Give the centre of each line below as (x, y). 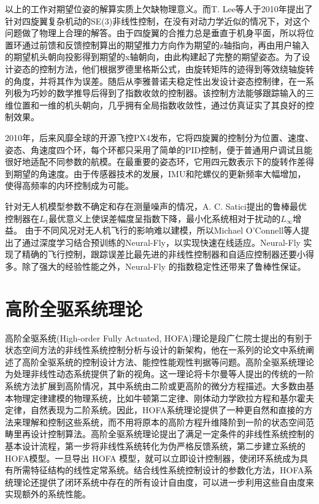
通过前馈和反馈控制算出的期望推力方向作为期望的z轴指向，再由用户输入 (166, 44)
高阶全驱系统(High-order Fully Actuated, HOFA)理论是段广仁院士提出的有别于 (159, 338)
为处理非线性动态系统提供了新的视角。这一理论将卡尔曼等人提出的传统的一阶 (159, 374)
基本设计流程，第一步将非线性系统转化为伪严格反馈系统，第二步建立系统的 (155, 445)
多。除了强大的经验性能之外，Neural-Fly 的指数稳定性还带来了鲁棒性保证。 (156, 266)
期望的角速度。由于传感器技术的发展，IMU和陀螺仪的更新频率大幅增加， (159, 173)
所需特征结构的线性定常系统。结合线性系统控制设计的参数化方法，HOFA (159, 470)
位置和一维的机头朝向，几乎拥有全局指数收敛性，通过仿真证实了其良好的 (159, 105)
